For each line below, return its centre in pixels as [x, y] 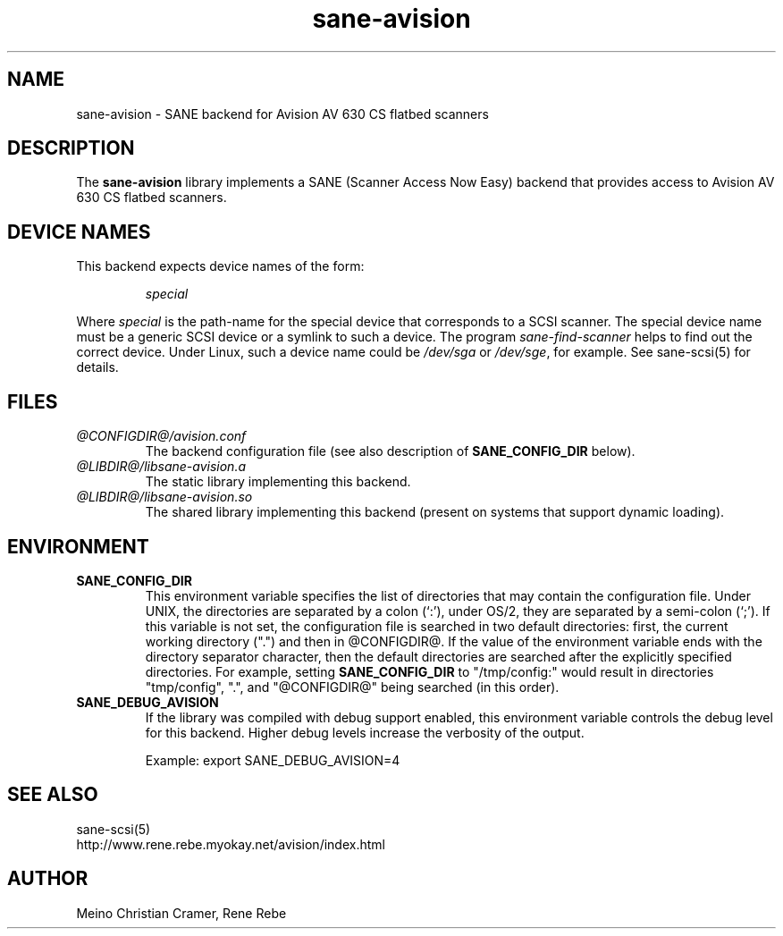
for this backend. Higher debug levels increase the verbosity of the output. [365, 732]
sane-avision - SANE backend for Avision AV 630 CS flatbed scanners [282, 114]
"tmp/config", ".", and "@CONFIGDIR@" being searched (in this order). [352, 687]
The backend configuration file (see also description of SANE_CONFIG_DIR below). [390, 451]
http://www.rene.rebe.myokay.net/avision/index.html [231, 844]
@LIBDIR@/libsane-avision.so [164, 497]
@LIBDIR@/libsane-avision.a [161, 467]
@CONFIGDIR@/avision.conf [161, 436]
